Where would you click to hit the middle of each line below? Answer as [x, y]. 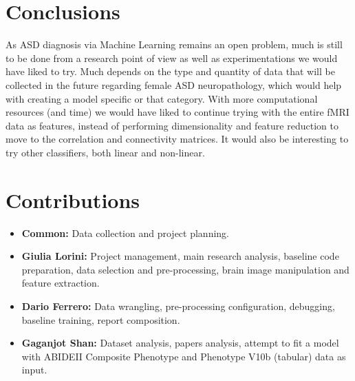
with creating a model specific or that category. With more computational [162, 98]
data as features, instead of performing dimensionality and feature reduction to [172, 125]
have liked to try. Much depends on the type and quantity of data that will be [170, 71]
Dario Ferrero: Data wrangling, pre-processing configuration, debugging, [178, 306]
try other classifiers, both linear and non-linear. [105, 152]
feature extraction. [61, 283]
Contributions [73, 199]
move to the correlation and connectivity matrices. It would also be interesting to [177, 139]
